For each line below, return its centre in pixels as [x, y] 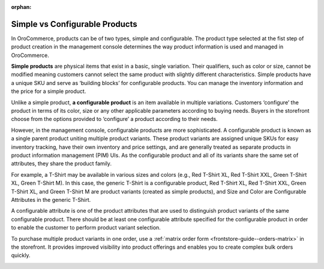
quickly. [21, 255]
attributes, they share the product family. [61, 164]
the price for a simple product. [49, 91]
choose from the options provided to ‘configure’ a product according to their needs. [115, 119]
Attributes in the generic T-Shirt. [51, 200]
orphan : [21, 7]
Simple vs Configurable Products [74, 24]
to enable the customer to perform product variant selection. [86, 228]
